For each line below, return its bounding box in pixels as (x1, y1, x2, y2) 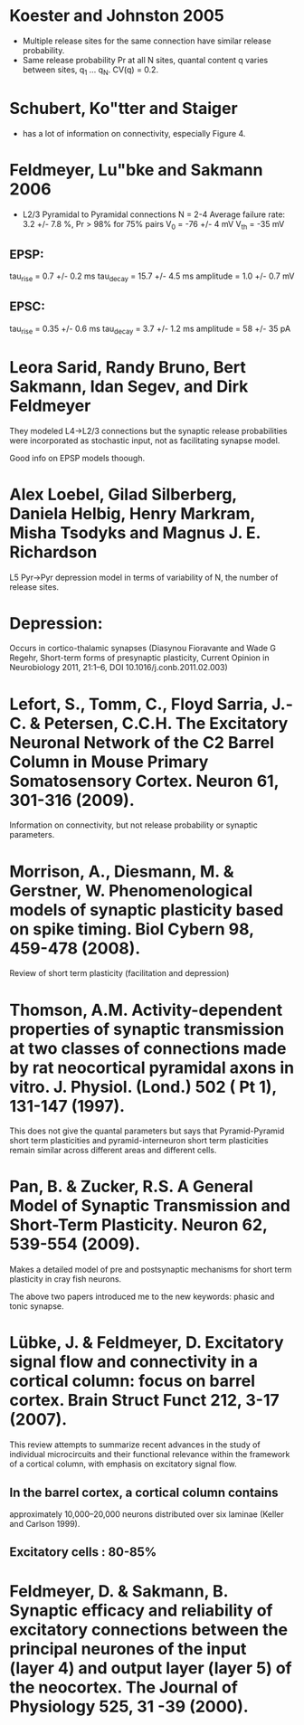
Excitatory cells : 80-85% (9, 1544, 157, 1560)
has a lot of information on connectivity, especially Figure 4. (22, 128, 246, 138)
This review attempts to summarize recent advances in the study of (9, 1439, 261, 1450)
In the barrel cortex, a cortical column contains (9, 1484, 279, 1500)
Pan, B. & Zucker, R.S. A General (9, 1177, 253, 1197)
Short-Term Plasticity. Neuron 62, (9, 1215, 268, 1236)
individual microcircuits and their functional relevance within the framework (9, 1449, 290, 1460)
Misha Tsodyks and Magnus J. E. (9, 522, 261, 543)
